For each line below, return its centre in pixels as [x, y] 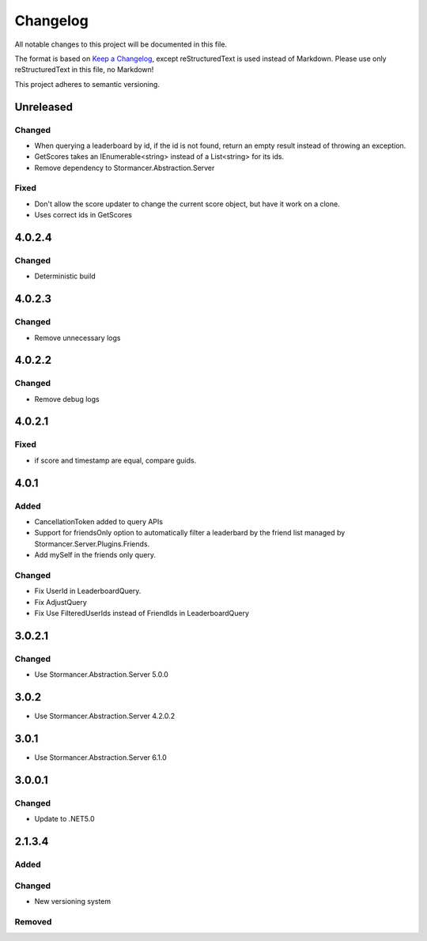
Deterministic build [65, 276]
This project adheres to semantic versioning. [87, 84]
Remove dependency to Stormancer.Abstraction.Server [125, 168]
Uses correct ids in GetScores [83, 215]
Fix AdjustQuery [60, 602]
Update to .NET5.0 [64, 819]
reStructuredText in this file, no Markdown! [84, 70]
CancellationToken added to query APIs [99, 521]
